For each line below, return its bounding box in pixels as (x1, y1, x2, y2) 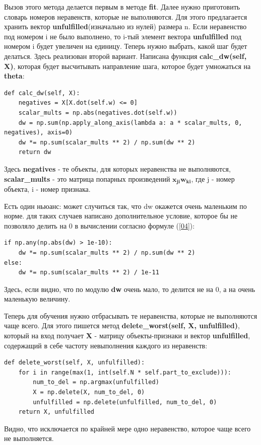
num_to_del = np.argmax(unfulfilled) (33, 379, 159, 386)
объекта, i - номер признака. (4, 183, 91, 194)
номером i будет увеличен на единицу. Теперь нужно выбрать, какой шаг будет (4, 41, 247, 51)
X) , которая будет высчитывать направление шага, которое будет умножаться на (4, 60, 251, 71)
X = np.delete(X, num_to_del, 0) (33, 389, 145, 396)
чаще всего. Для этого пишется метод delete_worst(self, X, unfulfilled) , (4, 320, 240, 331)
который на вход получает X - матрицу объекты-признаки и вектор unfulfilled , (4, 330, 250, 341)
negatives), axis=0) (4, 129, 73, 136)
